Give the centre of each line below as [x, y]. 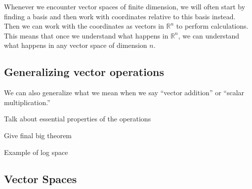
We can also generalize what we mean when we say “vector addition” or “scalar [124, 93]
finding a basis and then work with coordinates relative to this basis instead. [120, 16]
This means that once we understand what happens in [86, 35]
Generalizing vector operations [84, 72]
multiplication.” [27, 102]
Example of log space [36, 152]
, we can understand [209, 35]
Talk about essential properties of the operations [78, 119]
